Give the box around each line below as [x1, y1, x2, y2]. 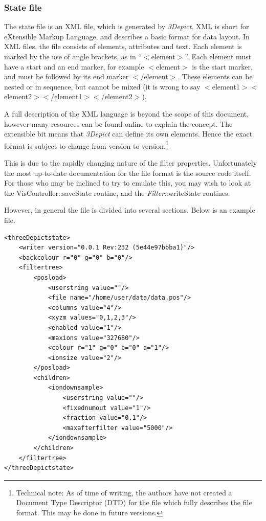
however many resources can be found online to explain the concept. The [4, 118, 233, 129]
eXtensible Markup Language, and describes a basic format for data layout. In [4, 31, 250, 41]
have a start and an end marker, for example [4, 61, 144, 72]
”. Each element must [185, 51, 252, 61]
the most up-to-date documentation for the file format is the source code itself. [4, 167, 251, 178]
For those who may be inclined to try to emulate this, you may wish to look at [4, 177, 251, 188]
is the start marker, [192, 61, 253, 72]
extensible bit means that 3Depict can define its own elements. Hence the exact [4, 128, 253, 139]
